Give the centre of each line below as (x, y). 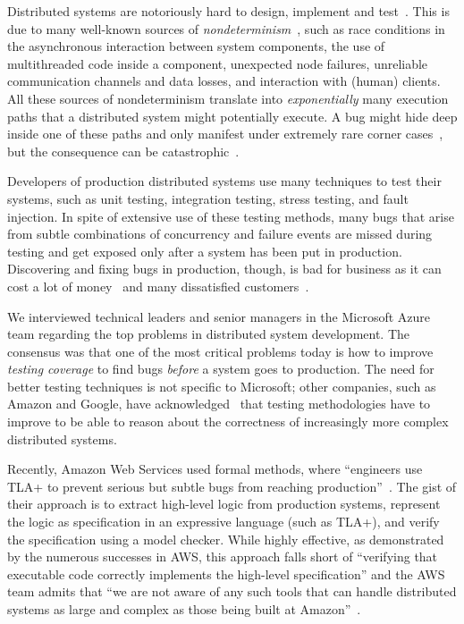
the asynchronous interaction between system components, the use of (196, 46)
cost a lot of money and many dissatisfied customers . (158, 286)
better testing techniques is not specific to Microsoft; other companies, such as (222, 386)
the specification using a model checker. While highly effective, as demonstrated (226, 539)
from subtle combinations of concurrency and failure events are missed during (220, 234)
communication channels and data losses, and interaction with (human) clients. (224, 81)
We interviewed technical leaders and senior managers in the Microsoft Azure (219, 316)
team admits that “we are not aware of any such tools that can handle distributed (232, 591)
